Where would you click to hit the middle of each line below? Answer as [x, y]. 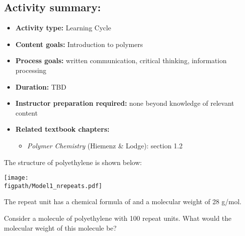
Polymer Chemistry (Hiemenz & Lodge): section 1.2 [105, 145]
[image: [16, 178]
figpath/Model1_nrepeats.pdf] [53, 186]
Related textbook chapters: [62, 129]
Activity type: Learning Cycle [63, 28]
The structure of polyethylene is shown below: [73, 162]
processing [31, 70]
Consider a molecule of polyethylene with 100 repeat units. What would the [118, 218]
